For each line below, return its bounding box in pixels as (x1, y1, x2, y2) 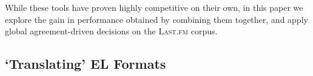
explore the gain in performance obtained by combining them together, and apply (5, 13, 308, 25)
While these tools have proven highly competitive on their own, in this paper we (5, 1, 303, 13)
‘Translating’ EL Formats (5, 54, 166, 73)
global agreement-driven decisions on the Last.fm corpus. (5, 25, 218, 37)
